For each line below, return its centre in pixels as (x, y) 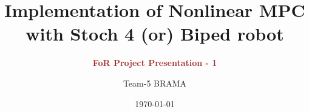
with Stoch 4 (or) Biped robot (155, 34)
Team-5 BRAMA (155, 83)
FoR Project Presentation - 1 (155, 63)
